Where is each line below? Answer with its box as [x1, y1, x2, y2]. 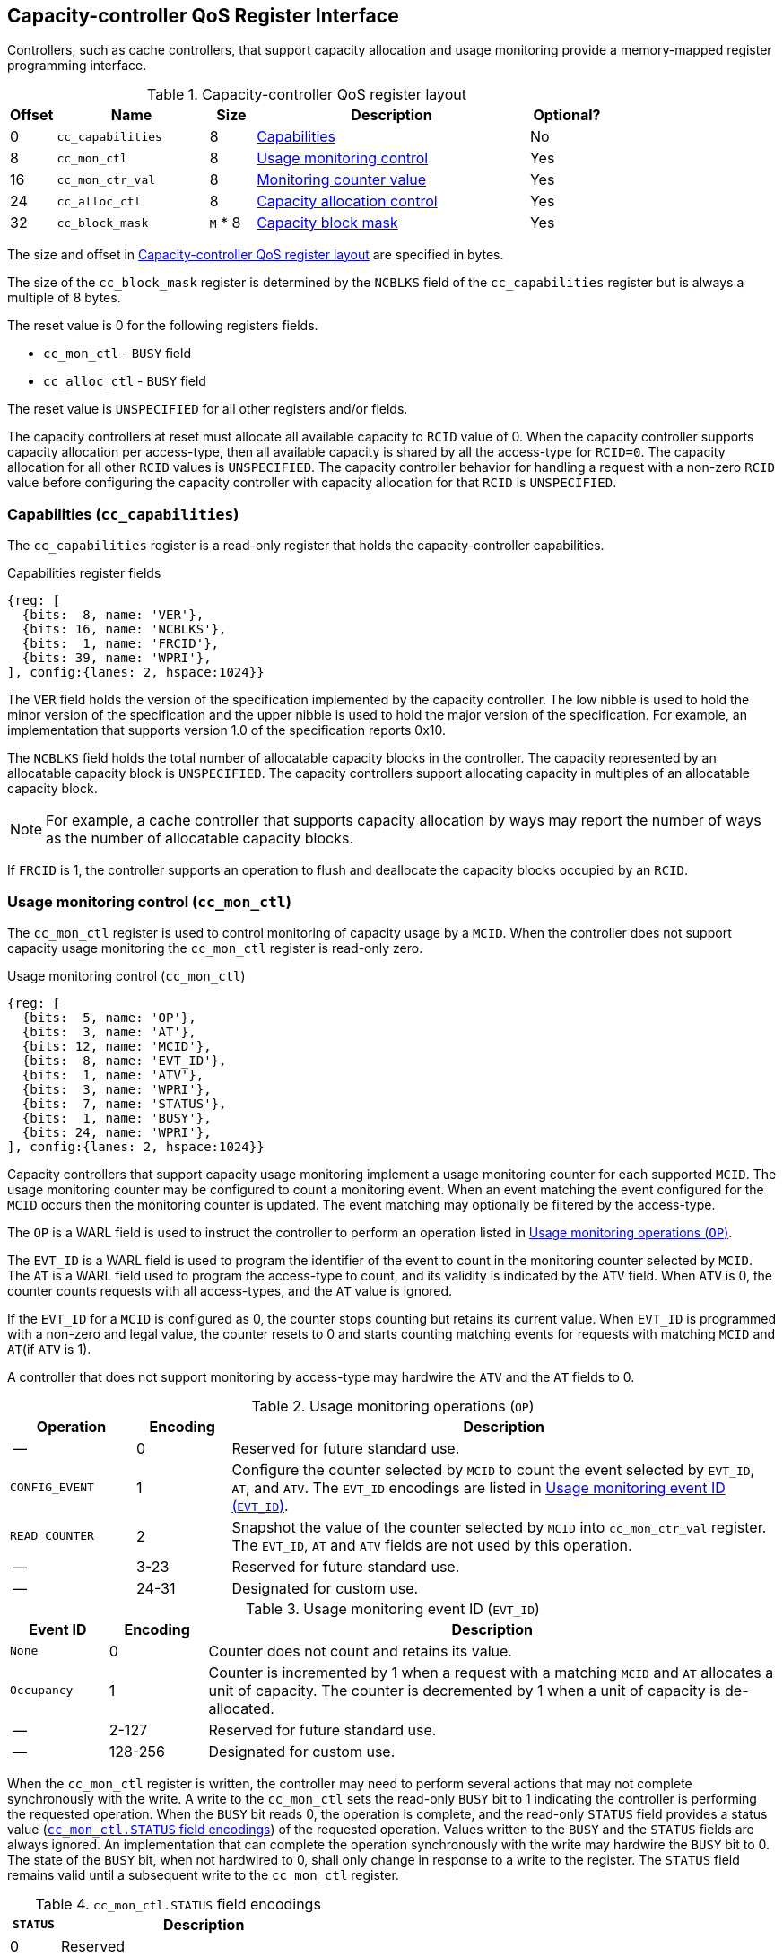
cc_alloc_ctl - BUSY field [43, 373, 206, 389]
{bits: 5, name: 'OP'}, [22, 1009, 196, 1025]
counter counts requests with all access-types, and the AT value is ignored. [7, 1282, 453, 1298]
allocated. [208, 1699, 274, 1717]
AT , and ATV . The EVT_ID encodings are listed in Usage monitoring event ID [231, 1478, 726, 1497]
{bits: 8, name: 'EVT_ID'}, [22, 1053, 227, 1068]
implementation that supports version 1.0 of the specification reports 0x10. [7, 722, 447, 738]
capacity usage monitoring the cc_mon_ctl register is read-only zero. [7, 939, 423, 956]
